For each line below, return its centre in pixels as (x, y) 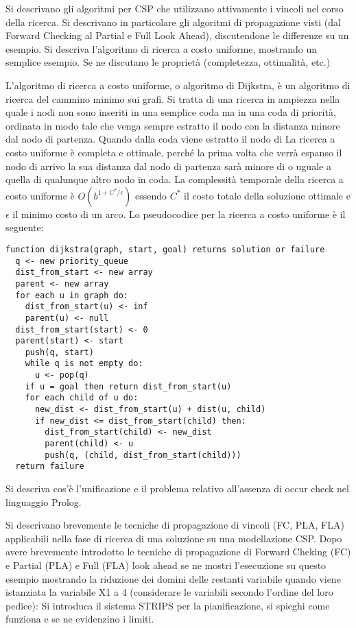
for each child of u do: (82, 398)
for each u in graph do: (72, 295)
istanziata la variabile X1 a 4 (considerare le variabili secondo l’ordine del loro (169, 592)
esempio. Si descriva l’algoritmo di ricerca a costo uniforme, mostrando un (161, 48)
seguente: (25, 227)
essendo (151, 195)
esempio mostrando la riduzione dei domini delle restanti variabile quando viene (173, 578)
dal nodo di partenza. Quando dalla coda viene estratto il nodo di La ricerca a (170, 139)
